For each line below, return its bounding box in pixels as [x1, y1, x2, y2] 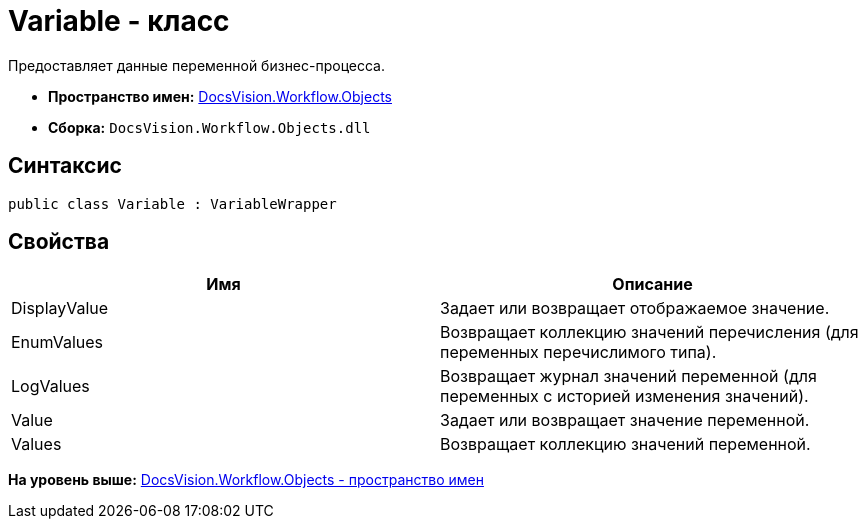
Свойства [8, 229, 110, 255]
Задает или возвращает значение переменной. [440, 410, 810, 431]
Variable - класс [8, 4, 230, 38]
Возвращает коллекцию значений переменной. [440, 434, 811, 455]
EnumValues [11, 332, 104, 353]
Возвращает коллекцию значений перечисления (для [440, 322, 859, 343]
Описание [612, 274, 693, 295]
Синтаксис [8, 153, 122, 179]
